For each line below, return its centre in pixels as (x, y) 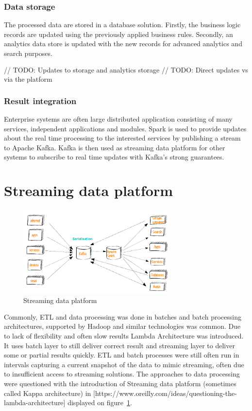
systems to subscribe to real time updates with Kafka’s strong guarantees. (114, 157)
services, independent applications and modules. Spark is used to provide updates (125, 128)
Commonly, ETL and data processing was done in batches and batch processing (123, 316)
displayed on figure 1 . (100, 402)
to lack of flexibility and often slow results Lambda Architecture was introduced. (124, 335)
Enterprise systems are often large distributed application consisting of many (118, 119)
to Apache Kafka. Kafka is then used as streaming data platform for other (115, 147)
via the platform (28, 79)
